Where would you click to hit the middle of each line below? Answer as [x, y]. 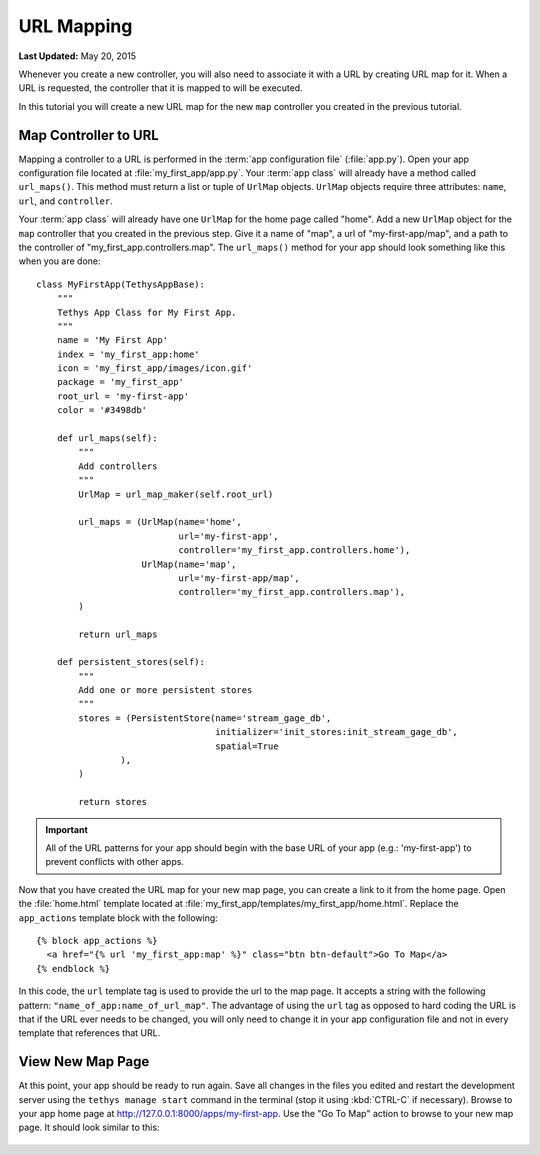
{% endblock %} [73, 968]
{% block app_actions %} [97, 940]
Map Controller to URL [88, 135]
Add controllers [118, 466]
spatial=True [247, 746]
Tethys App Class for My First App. [146, 312]
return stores [113, 802]
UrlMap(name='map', [189, 564]
